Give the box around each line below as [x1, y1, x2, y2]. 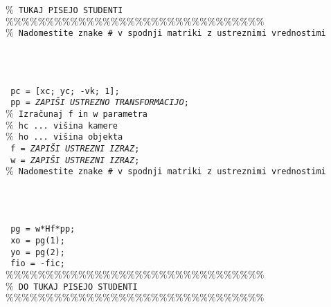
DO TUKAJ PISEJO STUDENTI [18, 281, 138, 292]
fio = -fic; [10, 259, 65, 269]
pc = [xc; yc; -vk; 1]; [10, 86, 120, 96]
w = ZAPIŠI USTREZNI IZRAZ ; [10, 155, 140, 165]
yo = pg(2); [10, 247, 65, 257]
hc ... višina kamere [18, 120, 118, 131]
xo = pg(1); [10, 236, 65, 246]
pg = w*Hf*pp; [10, 224, 75, 234]
